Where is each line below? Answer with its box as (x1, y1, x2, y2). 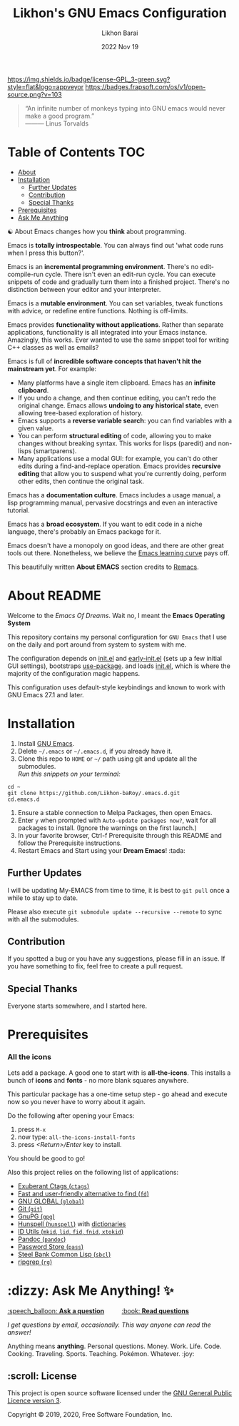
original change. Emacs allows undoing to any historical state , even (17, 401, 219, 410)
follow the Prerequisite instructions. (17, 839, 123, 847)
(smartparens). (33, 446, 77, 455)
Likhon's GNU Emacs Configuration (13, 5, 227, 21)
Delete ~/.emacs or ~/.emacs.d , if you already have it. (17, 747, 173, 755)
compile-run (7, 270, 44, 278)
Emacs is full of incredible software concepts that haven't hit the (7, 357, 202, 365)
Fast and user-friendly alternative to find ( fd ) (17, 1189, 150, 1198)
